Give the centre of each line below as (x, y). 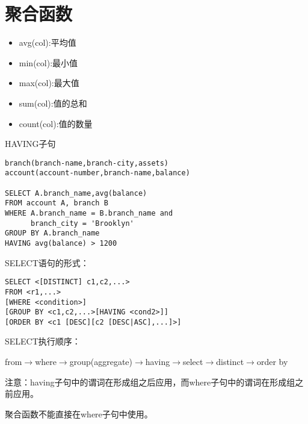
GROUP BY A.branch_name (52, 233)
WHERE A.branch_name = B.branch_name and (89, 213)
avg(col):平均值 (48, 42)
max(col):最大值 (49, 83)
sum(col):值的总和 (53, 103)
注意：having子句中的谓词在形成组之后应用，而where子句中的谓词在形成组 (150, 382)
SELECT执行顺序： (43, 341)
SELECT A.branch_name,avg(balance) (76, 193)
